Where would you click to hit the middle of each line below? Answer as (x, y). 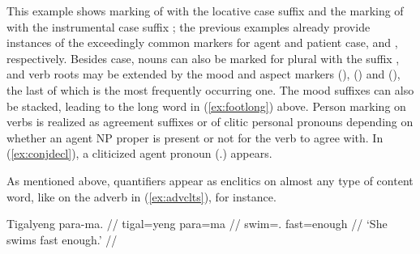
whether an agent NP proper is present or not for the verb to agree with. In (195, 137)
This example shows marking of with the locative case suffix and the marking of (205, 11)
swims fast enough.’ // (62, 239)
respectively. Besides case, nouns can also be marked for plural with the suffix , (203, 58)
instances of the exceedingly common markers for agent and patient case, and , (202, 42)
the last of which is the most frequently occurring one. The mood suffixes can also (210, 89)
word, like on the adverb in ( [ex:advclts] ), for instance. (141, 196)
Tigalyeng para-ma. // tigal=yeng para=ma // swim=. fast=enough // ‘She (197, 224)
